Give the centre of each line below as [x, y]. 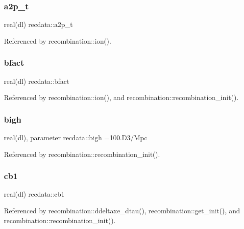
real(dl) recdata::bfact [37, 81]
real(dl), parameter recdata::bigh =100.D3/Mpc [76, 138]
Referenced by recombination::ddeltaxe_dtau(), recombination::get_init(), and [122, 211]
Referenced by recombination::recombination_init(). [82, 154]
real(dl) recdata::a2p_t [38, 24]
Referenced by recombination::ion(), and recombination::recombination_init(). [121, 97]
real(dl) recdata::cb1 [34, 194]
